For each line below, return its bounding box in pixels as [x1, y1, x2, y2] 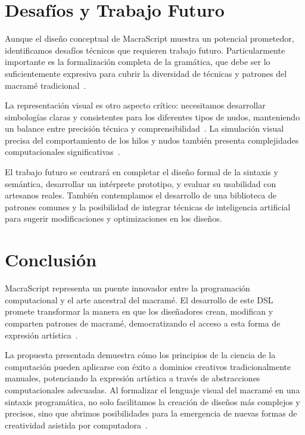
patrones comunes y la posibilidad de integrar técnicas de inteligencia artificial [5, 200, 291, 213]
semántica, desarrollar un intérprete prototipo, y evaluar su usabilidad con [5, 177, 276, 189]
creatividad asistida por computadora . [5, 418, 148, 431]
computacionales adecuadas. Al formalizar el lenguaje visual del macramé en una [5, 383, 300, 396]
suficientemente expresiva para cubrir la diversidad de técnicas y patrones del [5, 67, 287, 79]
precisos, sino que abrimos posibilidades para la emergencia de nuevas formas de [5, 407, 297, 420]
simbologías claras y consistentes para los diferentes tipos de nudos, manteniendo [5, 110, 300, 123]
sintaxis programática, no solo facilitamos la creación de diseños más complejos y [5, 395, 300, 408]
